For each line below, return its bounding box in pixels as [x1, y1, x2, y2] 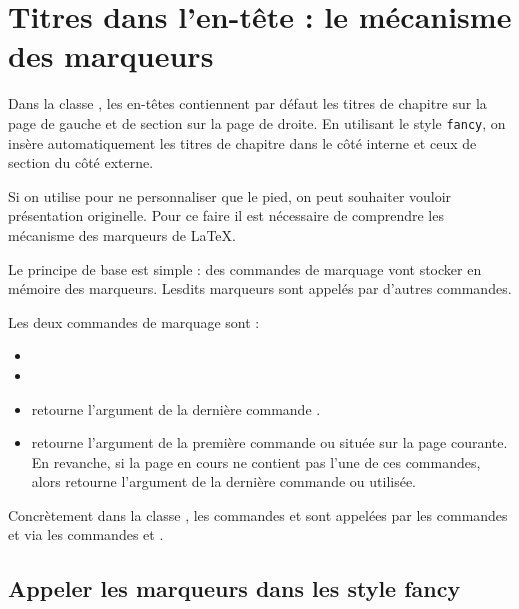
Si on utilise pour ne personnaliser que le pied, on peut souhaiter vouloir [8, 185, 452, 206]
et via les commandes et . [8, 524, 164, 545]
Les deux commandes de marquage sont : [8, 311, 260, 332]
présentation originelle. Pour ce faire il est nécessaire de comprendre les [8, 205, 444, 226]
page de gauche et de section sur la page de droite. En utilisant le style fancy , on [8, 112, 506, 133]
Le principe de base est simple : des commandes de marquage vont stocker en [8, 258, 482, 279]
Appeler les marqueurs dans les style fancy [8, 573, 461, 604]
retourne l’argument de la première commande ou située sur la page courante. [31, 432, 508, 453]
